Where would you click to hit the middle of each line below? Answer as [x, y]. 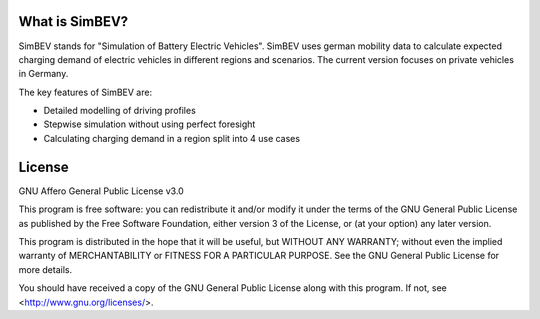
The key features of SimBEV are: [85, 92]
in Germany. [43, 74]
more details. [45, 269]
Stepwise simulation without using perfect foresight [149, 124]
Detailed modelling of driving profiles [120, 111]
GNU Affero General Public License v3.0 [101, 191]
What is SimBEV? [73, 21]
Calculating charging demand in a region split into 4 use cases [171, 138]
